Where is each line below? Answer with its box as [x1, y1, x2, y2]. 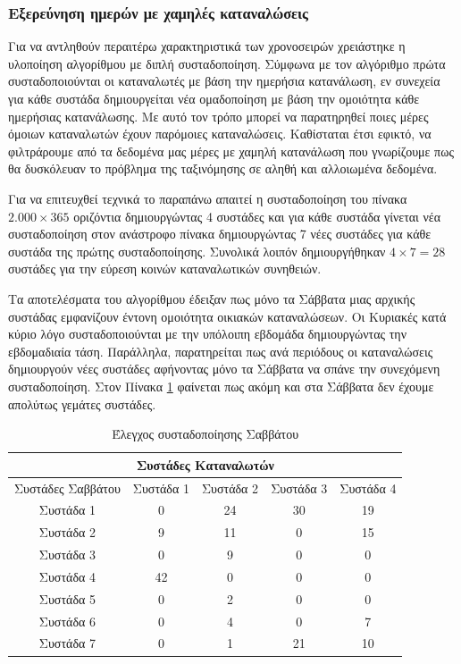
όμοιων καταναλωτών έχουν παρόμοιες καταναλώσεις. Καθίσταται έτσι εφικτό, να [8, 124, 432, 143]
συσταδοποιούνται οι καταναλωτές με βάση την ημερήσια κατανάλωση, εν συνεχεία [8, 71, 440, 90]
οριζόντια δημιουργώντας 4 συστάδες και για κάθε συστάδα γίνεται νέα [73, 206, 441, 225]
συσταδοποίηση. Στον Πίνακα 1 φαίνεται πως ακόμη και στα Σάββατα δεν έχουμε [8, 376, 434, 395]
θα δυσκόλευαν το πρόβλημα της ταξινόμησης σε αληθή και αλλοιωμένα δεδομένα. [8, 159, 438, 178]
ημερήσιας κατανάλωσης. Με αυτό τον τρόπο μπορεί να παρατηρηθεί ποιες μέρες [8, 106, 429, 125]
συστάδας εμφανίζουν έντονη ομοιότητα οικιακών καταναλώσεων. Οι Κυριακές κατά [8, 307, 447, 325]
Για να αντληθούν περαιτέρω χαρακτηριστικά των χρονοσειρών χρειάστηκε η [8, 37, 406, 55]
